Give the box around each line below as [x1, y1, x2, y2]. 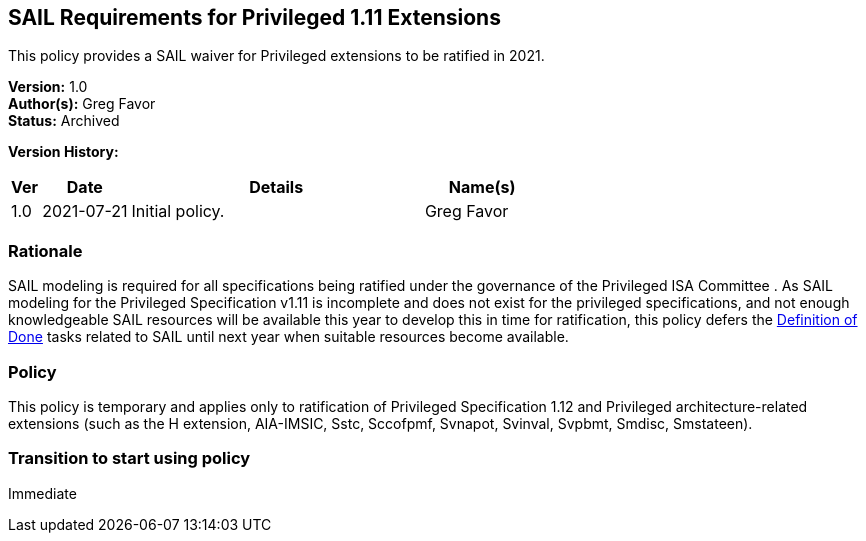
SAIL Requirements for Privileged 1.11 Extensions [8, 5, 501, 30]
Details [249, 177, 304, 198]
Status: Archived [8, 112, 120, 130]
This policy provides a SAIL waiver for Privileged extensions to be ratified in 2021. [8, 47, 545, 65]
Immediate [8, 484, 77, 502]
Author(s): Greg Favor [8, 95, 156, 113]
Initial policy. [131, 201, 225, 222]
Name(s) [448, 177, 516, 198]
